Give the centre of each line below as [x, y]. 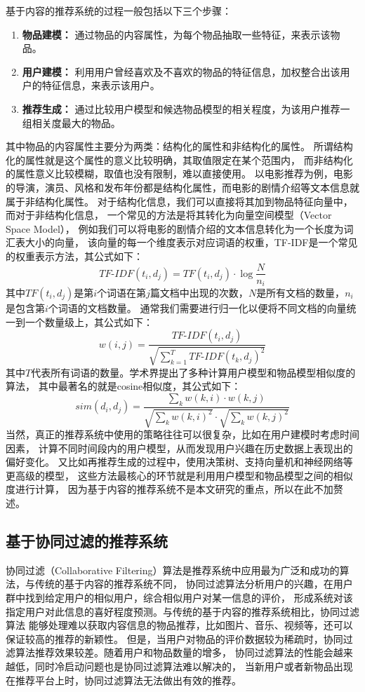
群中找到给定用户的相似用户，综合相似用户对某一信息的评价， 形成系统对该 [179, 597]
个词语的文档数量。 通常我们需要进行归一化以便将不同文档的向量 [197, 308]
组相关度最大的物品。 [71, 122]
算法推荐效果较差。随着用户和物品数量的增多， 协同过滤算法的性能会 [174, 652]
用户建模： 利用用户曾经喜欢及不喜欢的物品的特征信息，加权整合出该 [181, 71]
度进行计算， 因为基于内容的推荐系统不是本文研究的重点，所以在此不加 [170, 489]
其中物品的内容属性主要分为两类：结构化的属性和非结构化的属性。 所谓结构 [179, 146]
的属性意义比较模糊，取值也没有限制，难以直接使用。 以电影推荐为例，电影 [179, 174]
